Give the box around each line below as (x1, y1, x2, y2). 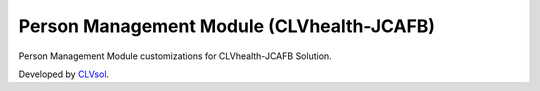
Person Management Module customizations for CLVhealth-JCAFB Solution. (18, 50, 332, 62)
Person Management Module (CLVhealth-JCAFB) (18, 15, 435, 37)
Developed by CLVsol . (18, 68, 110, 80)
